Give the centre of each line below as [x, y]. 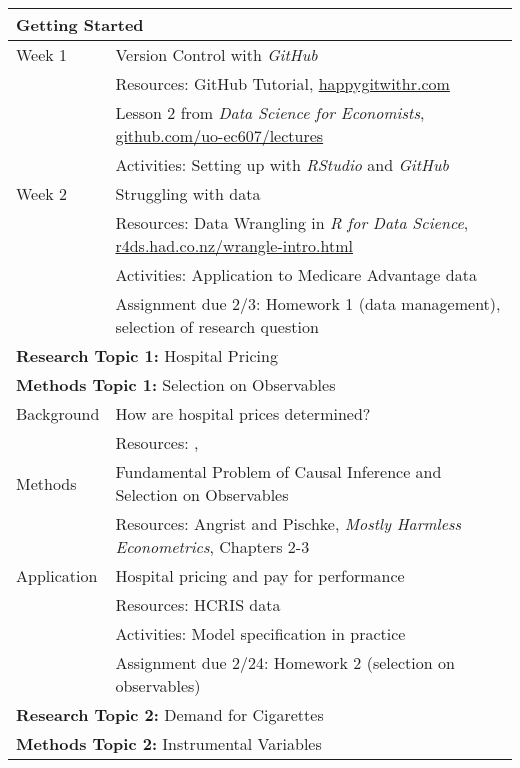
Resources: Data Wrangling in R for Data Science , [292, 222]
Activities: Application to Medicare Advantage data [296, 274]
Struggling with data [188, 193]
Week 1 [42, 54]
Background [58, 413]
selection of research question [217, 326]
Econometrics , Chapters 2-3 [212, 546]
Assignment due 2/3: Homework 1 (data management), [308, 303]
